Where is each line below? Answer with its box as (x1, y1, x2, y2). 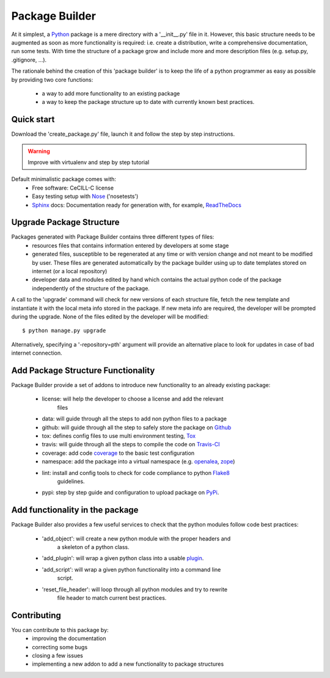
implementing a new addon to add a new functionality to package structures (32, 660, 224, 668)
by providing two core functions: (11, 76, 94, 83)
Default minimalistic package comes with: (11, 175, 116, 183)
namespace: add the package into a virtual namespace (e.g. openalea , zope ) (42, 458, 235, 465)
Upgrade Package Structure (11, 217, 120, 227)
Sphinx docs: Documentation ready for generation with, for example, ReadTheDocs (32, 201, 241, 208)
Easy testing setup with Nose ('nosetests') (32, 193, 139, 200)
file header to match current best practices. (57, 594, 167, 602)
